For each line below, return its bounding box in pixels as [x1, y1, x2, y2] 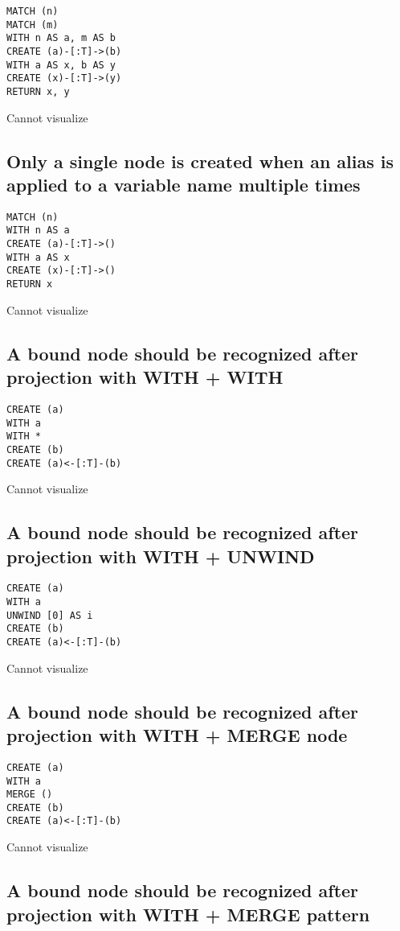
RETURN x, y [6, 85, 70, 97]
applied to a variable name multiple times [6, 171, 361, 196]
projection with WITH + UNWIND [6, 543, 315, 568]
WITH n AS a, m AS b [6, 32, 116, 44]
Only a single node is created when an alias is [6, 148, 394, 173]
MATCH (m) [6, 19, 59, 31]
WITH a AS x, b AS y [6, 59, 116, 71]
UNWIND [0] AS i [6, 609, 93, 621]
